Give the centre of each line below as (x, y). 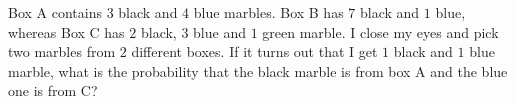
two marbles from (62, 51)
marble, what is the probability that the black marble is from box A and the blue (258, 70)
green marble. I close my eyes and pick (380, 31)
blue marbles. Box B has (268, 12)
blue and (219, 31)
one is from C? (53, 90)
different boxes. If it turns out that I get (254, 51)
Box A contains (55, 12)
